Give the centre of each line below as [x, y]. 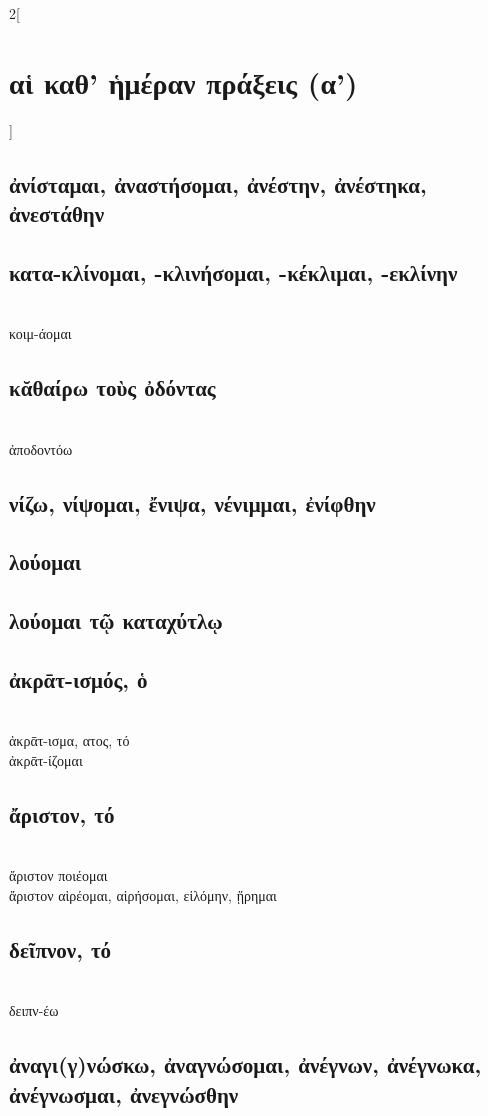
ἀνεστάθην [57, 213]
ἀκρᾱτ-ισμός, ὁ [78, 679]
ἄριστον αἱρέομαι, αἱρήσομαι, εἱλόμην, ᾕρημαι [143, 894]
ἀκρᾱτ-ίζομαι [46, 760]
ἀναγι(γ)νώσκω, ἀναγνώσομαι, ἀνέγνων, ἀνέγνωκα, [245, 1064]
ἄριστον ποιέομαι [58, 875]
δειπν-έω [34, 1010]
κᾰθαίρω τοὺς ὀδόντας [112, 387]
